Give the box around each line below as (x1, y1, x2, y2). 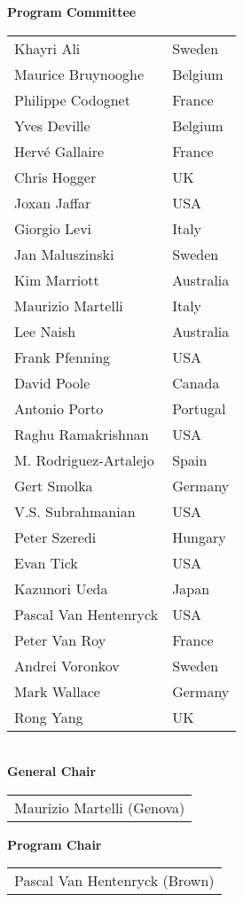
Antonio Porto (14, 397, 104, 419)
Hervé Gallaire (14, 140, 105, 161)
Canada (172, 372, 220, 393)
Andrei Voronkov (14, 655, 120, 676)
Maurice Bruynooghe (14, 63, 145, 84)
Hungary (172, 526, 226, 547)
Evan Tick (14, 552, 78, 573)
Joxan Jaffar (14, 192, 91, 213)
